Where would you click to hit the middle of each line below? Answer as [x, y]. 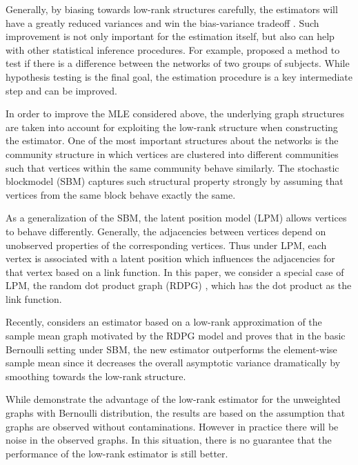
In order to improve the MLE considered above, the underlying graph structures [175, 113]
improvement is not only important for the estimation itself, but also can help [170, 36]
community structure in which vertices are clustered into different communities [172, 154]
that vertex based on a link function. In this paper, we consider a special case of [175, 271]
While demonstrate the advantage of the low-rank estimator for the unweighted [173, 399]
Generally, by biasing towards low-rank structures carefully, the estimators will [172, 9]
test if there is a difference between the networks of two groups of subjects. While [178, 63]
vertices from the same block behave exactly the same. [121, 194]
